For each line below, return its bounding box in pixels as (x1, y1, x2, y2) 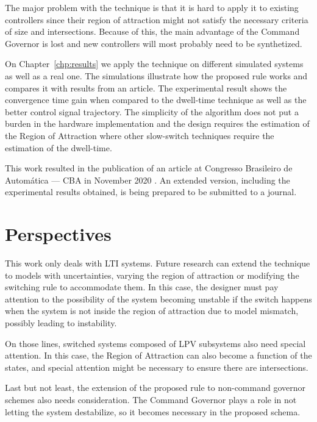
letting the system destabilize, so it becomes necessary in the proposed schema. (5, 405, 301, 418)
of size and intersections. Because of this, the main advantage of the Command (5, 25, 300, 38)
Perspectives (5, 221, 112, 246)
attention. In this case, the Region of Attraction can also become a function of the (5, 349, 312, 362)
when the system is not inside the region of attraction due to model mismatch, (5, 304, 299, 317)
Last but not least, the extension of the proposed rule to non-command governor (5, 381, 305, 394)
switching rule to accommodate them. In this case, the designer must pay (5, 281, 279, 293)
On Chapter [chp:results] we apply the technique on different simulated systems (5, 57, 304, 70)
